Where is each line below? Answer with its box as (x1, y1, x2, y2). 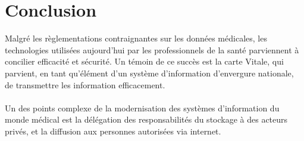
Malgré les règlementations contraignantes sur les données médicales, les (5, 32, 267, 44)
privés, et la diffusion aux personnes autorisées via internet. (5, 124, 221, 137)
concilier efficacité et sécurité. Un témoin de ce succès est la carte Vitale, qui (5, 55, 284, 68)
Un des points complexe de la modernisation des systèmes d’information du (5, 101, 280, 114)
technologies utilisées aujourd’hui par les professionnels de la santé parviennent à (5, 43, 299, 56)
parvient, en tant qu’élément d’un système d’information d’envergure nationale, (5, 66, 294, 79)
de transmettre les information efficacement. (5, 78, 165, 91)
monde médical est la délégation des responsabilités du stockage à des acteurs (5, 113, 288, 126)
